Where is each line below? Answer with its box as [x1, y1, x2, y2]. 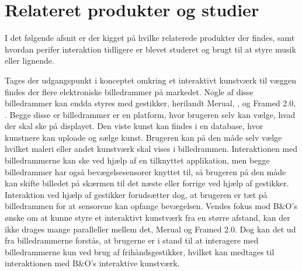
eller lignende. [5, 54, 54, 67]
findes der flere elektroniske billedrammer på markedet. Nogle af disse [5, 85, 254, 98]
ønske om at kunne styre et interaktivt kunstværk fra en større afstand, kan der [5, 211, 290, 224]
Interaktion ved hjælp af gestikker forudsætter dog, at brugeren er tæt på [5, 188, 268, 200]
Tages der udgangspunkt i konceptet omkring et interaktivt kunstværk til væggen [5, 74, 296, 86]
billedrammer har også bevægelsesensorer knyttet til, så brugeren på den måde [5, 165, 286, 178]
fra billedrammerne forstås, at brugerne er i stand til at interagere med [5, 234, 259, 246]
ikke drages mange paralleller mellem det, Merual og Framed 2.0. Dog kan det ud [5, 223, 296, 235]
